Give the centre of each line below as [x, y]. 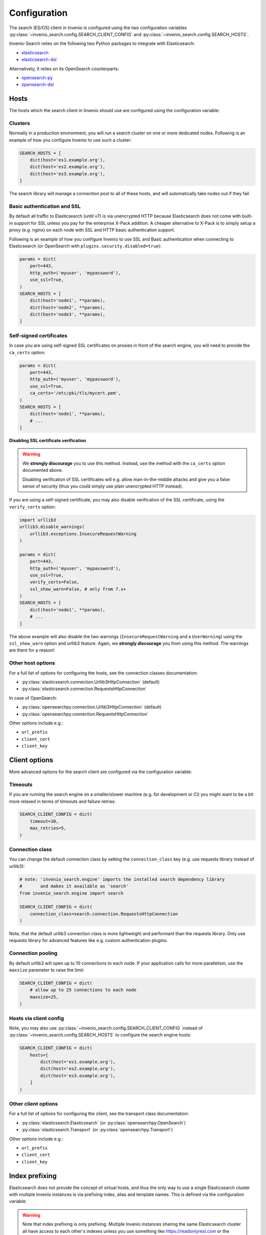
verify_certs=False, [55, 582]
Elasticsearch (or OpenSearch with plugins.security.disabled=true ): [85, 246]
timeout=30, [44, 821]
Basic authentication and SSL [45, 206]
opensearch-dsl [38, 84]
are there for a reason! [32, 650]
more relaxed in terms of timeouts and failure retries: [62, 801]
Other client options [33, 1104]
